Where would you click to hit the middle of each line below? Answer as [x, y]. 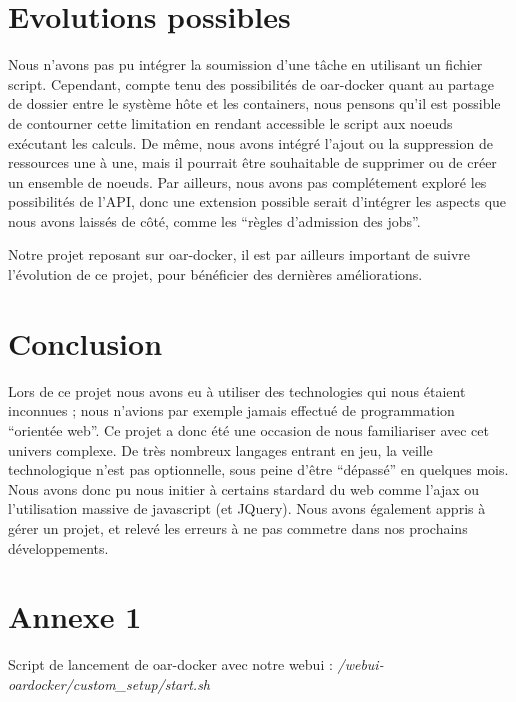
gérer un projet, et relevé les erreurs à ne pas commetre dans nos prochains [238, 527]
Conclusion [85, 342]
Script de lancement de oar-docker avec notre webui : [170, 664]
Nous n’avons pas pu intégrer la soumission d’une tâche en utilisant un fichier [245, 64]
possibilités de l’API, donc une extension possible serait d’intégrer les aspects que [257, 201]
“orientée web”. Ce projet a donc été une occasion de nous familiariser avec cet [248, 429]
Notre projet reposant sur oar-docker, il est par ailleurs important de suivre [239, 254]
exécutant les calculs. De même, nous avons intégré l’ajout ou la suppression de [250, 142]
